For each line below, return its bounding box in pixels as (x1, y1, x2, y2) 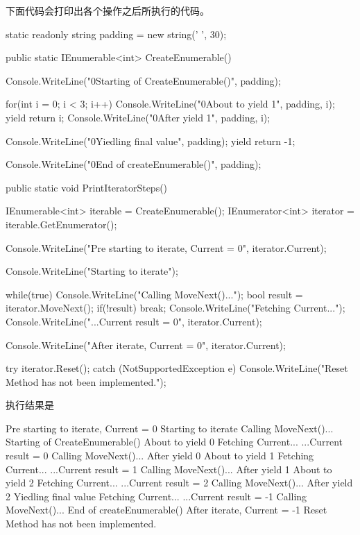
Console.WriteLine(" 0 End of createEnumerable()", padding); (6, 157, 262, 171)
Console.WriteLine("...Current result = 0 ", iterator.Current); (6, 314, 262, 328)
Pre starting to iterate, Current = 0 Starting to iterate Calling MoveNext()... (6, 421, 334, 435)
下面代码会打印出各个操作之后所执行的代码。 (6, 3, 209, 17)
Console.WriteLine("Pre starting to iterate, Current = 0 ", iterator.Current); (6, 240, 327, 255)
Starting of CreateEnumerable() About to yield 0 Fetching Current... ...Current (6, 434, 343, 449)
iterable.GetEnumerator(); (6, 216, 117, 231)
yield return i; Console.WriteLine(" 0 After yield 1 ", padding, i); (6, 110, 271, 124)
